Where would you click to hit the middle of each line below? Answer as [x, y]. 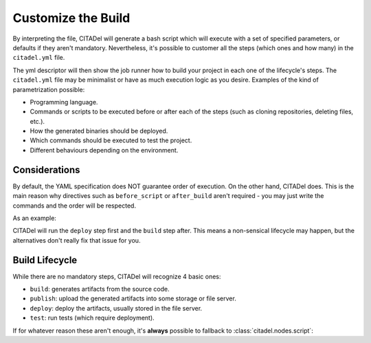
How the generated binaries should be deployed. [99, 131]
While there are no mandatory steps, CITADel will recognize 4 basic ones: [117, 276]
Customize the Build [71, 18]
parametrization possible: [49, 89]
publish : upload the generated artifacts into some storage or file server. [133, 298]
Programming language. [64, 102]
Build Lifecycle [45, 260]
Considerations [46, 169]
